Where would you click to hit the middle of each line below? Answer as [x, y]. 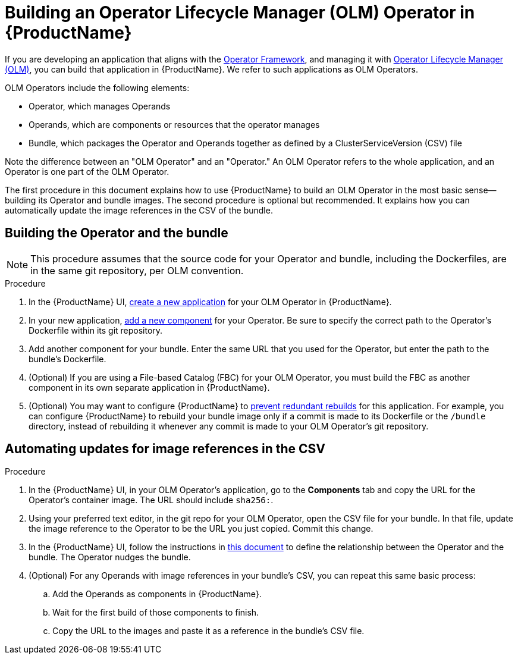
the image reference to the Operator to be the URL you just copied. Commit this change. [201, 529]
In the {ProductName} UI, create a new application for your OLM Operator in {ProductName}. [210, 302]
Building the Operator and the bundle [117, 233]
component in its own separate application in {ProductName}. [149, 387]
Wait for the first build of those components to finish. [156, 613]
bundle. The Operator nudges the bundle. [110, 557]
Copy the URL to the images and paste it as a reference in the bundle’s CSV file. [208, 631]
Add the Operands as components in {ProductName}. [157, 594]
